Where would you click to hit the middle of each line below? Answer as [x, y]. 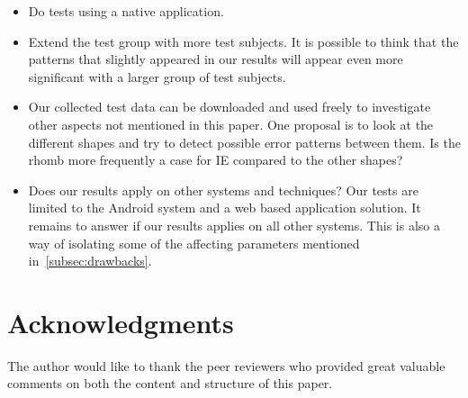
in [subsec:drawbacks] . [90, 261]
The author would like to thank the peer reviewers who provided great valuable [226, 365]
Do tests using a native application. [126, 11]
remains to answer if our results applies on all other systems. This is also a [234, 225]
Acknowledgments [121, 322]
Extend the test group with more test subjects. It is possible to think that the [243, 41]
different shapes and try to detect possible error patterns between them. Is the [244, 142]
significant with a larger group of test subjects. [157, 76]
